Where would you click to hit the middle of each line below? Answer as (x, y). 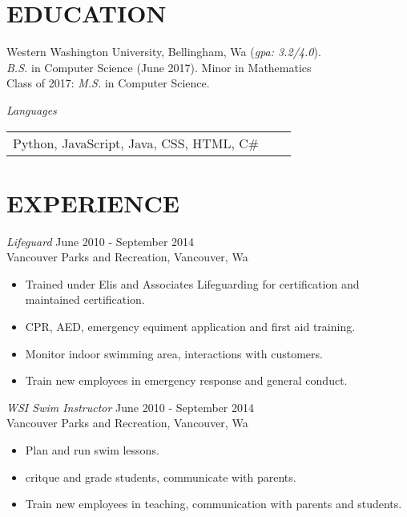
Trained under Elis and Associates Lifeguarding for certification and (192, 283)
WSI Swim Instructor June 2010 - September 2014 (130, 407)
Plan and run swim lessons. (92, 449)
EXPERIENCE (93, 202)
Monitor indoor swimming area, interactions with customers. (174, 353)
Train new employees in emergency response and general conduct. (186, 380)
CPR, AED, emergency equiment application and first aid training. (190, 326)
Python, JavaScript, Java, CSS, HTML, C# (136, 143)
